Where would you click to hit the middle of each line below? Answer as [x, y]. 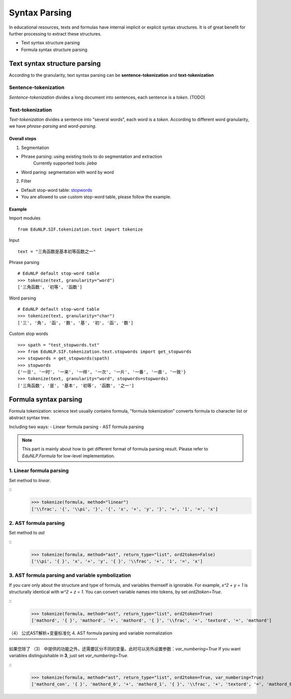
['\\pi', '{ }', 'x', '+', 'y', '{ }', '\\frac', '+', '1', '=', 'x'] [117, 561]
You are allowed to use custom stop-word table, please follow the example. [96, 197]
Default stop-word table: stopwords [57, 190]
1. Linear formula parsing [39, 471]
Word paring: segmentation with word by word [67, 172]
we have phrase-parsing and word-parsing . [53, 126]
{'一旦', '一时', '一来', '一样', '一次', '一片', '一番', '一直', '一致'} [102, 372]
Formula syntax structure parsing [54, 50]
